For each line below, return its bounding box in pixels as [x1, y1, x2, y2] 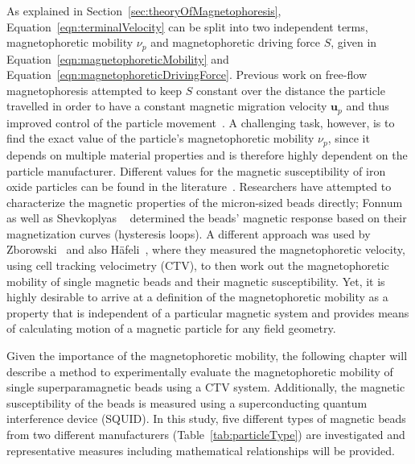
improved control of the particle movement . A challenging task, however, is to [6, 114, 395, 130]
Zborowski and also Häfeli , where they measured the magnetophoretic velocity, [6, 241, 405, 258]
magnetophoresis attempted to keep [6, 81, 182, 98]
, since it [327, 130, 370, 147]
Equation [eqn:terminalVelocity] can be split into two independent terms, [6, 18, 368, 35]
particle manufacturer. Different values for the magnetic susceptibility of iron [6, 162, 386, 179]
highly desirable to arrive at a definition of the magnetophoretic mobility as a [6, 288, 388, 305]
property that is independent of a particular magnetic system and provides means [6, 304, 409, 321]
